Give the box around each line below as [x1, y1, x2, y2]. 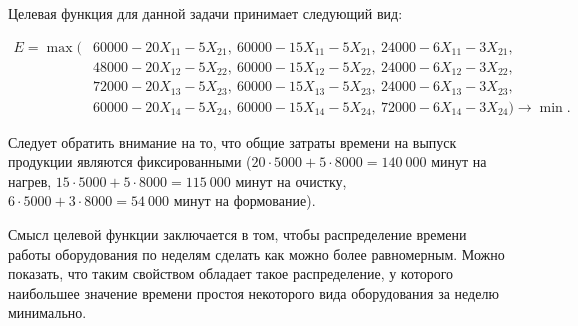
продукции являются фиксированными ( [8, 151, 252, 172]
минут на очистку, [235, 170, 347, 191]
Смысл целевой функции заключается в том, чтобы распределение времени [8, 224, 467, 244]
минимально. [8, 302, 87, 323]
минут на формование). [173, 190, 316, 211]
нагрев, [8, 170, 52, 191]
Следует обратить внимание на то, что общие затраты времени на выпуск [8, 131, 457, 152]
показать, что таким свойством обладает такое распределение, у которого [8, 263, 454, 284]
